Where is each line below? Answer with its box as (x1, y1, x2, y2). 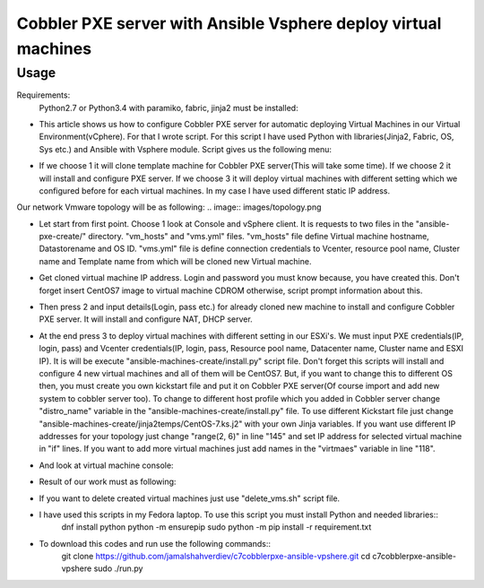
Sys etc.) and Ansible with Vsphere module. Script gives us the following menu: (39, 143, 332, 154)
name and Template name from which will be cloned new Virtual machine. (39, 255, 312, 266)
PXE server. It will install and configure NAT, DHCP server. (39, 314, 253, 324)
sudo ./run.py (93, 563, 143, 574)
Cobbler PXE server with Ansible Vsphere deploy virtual (16, 13, 442, 33)
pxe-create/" (39, 231, 87, 242)
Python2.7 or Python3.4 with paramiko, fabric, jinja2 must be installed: (39, 102, 299, 113)
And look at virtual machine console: (39, 460, 174, 471)
